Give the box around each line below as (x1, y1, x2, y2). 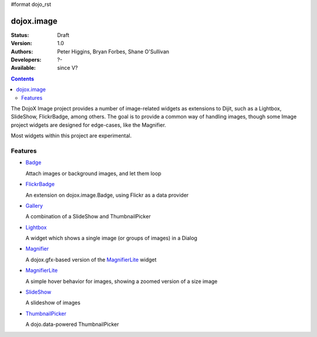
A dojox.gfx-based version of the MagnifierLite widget (25, 256, 157, 263)
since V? (57, 65, 78, 72)
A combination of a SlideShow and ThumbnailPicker (25, 213, 151, 220)
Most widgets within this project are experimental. (11, 132, 132, 139)
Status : (11, 31, 29, 38)
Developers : (11, 56, 42, 63)
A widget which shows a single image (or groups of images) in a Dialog (25, 235, 198, 242)
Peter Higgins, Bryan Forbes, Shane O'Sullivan (57, 48, 170, 55)
